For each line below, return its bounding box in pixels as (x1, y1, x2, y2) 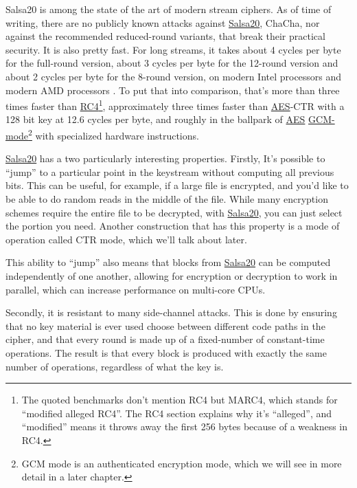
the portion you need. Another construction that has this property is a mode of (5, 219, 340, 233)
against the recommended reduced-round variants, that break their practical (5, 29, 325, 43)
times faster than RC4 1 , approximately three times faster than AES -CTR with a (5, 97, 345, 113)
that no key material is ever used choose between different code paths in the (5, 318, 325, 333)
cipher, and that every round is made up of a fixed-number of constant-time (5, 332, 325, 346)
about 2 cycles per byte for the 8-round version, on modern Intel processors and (5, 69, 342, 83)
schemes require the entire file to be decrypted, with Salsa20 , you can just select (5, 205, 343, 219)
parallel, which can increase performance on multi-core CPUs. (5, 282, 266, 296)
